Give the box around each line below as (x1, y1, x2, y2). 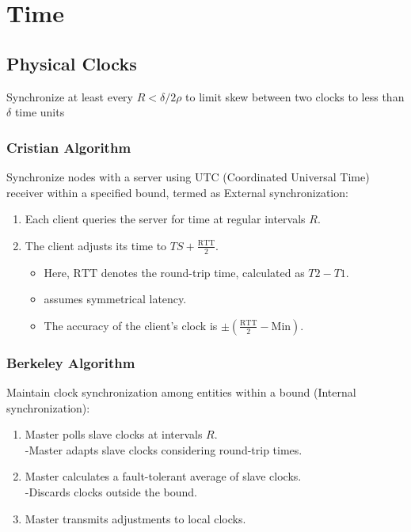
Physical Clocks (6, 51, 137, 75)
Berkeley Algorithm (6, 352, 135, 372)
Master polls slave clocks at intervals (25, 426, 203, 443)
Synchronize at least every (6, 88, 133, 104)
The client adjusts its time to (25, 237, 167, 253)
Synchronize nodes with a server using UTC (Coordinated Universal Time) (6, 168, 370, 184)
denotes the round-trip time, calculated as (101, 264, 305, 280)
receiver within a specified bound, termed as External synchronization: (6, 184, 348, 200)
